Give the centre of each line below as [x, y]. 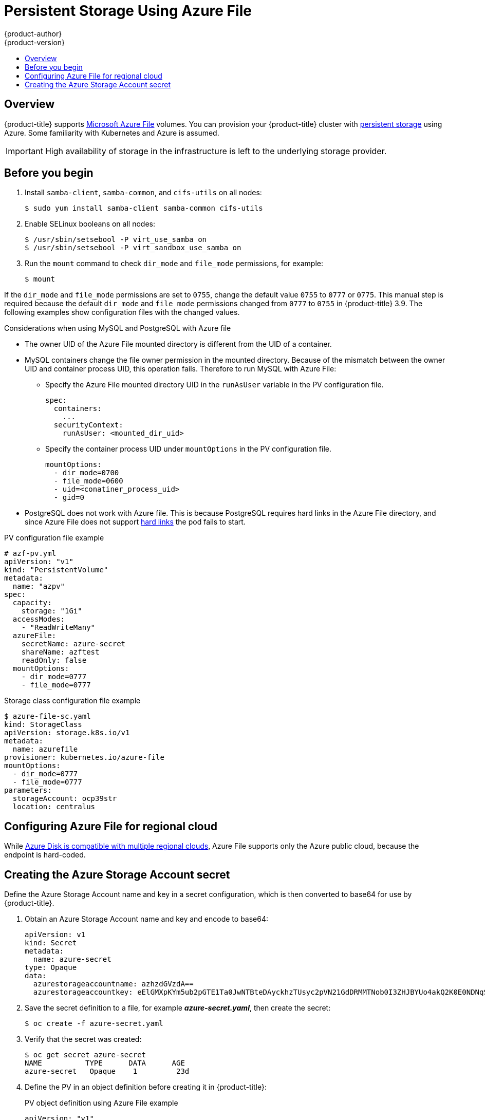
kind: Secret [51, 943]
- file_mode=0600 [88, 481]
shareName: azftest [60, 652]
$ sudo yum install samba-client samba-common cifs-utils [144, 208]
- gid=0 [69, 498]
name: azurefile [45, 749]
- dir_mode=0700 [86, 473]
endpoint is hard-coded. [45, 855]
